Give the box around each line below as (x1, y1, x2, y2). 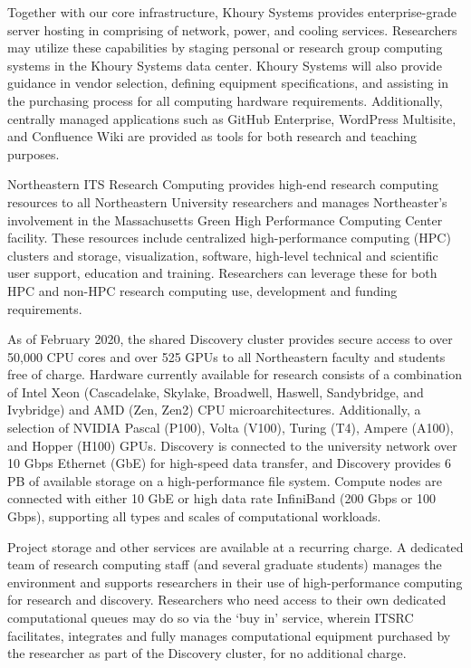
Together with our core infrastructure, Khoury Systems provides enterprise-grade (7, 3, 457, 21)
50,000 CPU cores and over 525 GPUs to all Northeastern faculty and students (7, 347, 446, 366)
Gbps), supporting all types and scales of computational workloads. (7, 507, 381, 526)
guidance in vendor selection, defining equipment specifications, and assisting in (7, 73, 449, 92)
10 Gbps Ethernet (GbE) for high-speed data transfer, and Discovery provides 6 (7, 453, 451, 472)
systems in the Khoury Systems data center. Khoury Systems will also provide (7, 55, 442, 74)
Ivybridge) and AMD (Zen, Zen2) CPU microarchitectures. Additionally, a (7, 400, 421, 419)
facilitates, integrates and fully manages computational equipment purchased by (7, 625, 451, 644)
